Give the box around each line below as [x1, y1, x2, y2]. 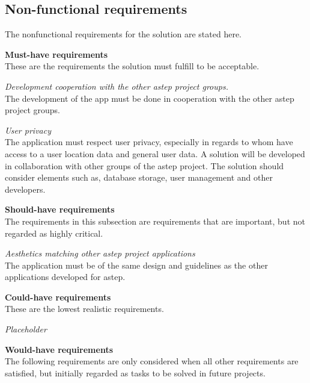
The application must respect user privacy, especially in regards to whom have [5, 135, 293, 148]
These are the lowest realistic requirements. [5, 302, 164, 315]
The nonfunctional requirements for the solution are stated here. [5, 28, 242, 40]
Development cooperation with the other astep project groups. [5, 79, 228, 92]
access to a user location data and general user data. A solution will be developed [5, 147, 305, 160]
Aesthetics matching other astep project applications [5, 247, 195, 260]
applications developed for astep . [5, 270, 126, 283]
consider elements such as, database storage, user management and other [5, 171, 273, 184]
